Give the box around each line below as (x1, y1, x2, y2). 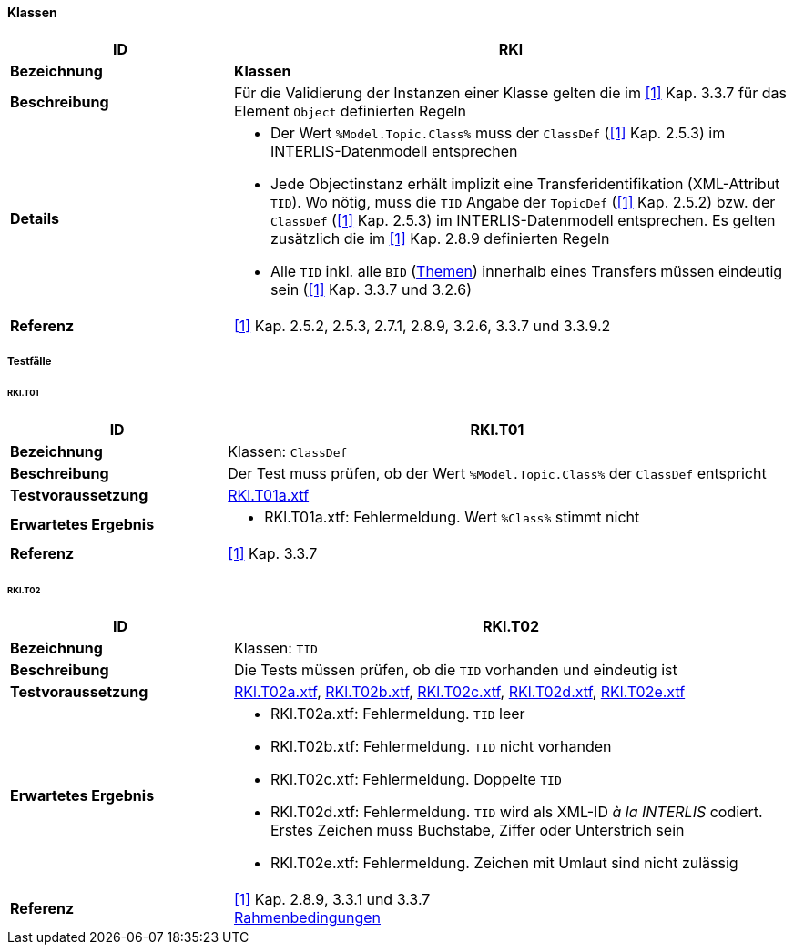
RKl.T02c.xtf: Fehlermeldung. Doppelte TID (270, 770, 562, 789)
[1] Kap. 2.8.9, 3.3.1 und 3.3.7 (233, 890, 431, 909)
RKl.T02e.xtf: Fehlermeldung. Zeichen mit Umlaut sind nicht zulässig (270, 854, 738, 873)
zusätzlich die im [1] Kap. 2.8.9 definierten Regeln (270, 228, 610, 248)
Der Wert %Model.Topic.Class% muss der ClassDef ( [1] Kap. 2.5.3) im (270, 123, 726, 142)
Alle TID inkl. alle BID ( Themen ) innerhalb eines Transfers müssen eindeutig (270, 261, 783, 280)
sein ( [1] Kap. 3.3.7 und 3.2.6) (270, 279, 472, 299)
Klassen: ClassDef (228, 441, 348, 461)
